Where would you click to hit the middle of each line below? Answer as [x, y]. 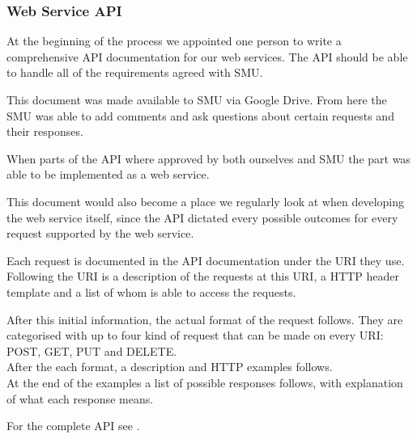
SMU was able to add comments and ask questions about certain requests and [200, 115]
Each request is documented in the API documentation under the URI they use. [206, 260]
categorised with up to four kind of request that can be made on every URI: [195, 335]
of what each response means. [80, 398]
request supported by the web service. [100, 233]
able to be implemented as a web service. [108, 174]
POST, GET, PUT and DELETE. [92, 350]
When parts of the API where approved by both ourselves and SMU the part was [208, 158]
